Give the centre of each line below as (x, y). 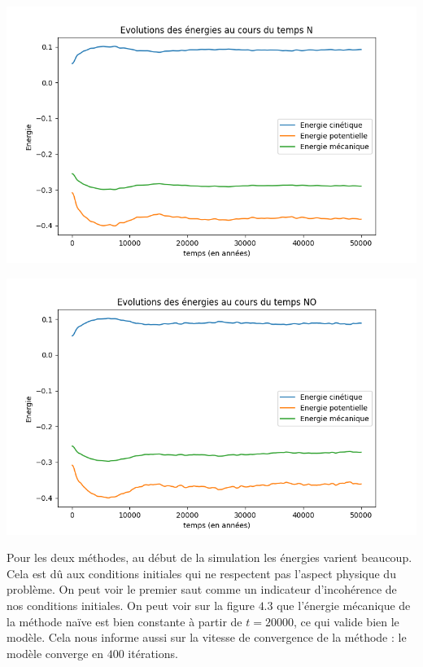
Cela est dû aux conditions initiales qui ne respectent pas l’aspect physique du (201, 573)
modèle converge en (55, 653)
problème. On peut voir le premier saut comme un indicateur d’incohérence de (202, 589)
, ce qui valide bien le (346, 621)
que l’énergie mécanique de (344, 605)
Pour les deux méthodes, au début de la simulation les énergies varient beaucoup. (209, 557)
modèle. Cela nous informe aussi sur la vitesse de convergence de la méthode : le (207, 637)
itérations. (153, 653)
